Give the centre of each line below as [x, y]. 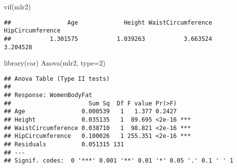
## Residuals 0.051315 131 [64, 145]
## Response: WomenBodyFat [48, 95]
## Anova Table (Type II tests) [57, 79]
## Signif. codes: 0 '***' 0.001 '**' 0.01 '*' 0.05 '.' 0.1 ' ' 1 [119, 161]
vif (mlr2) [17, 6]
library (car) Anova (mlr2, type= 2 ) [55, 63]
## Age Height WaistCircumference [108, 22]
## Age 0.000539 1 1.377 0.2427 [90, 112]
